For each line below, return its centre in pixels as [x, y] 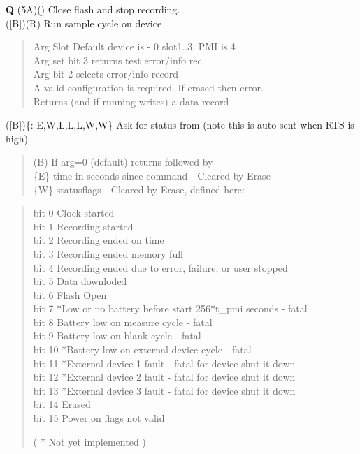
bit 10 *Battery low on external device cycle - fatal [142, 350]
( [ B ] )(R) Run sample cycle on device [84, 23]
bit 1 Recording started [83, 226]
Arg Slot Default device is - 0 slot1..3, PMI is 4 [134, 46]
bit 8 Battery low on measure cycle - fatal [123, 322]
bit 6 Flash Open [70, 294]
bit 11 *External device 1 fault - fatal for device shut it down [164, 363]
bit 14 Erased [62, 404]
